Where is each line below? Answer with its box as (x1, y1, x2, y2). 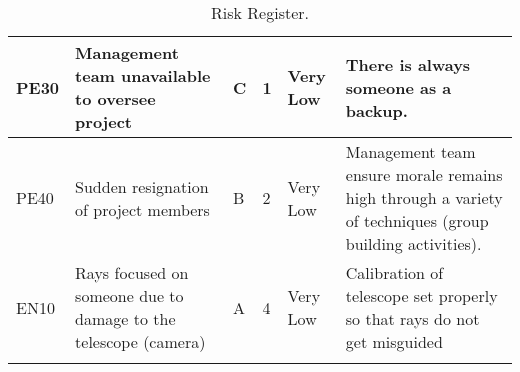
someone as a (345, 75, 452, 99)
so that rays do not (345, 307, 480, 330)
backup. (345, 98, 408, 122)
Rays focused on (75, 261, 189, 284)
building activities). (345, 232, 482, 255)
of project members (75, 197, 210, 221)
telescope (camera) (75, 330, 206, 353)
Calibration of (345, 261, 444, 284)
